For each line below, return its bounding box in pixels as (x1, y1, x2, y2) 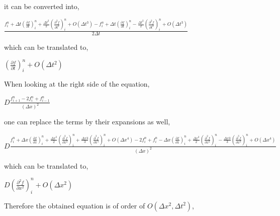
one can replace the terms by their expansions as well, (4, 116, 170, 127)
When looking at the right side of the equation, (4, 79, 150, 89)
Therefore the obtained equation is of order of (4, 200, 145, 210)
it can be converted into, (4, 1, 79, 11)
